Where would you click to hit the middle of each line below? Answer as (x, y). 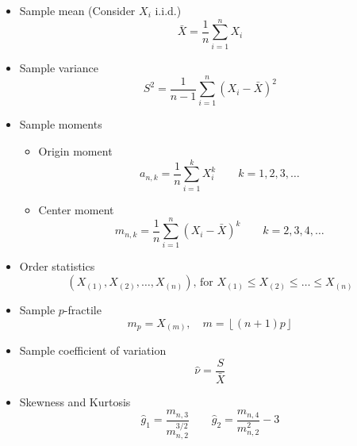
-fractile (83, 310)
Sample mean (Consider (77, 10)
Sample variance (59, 67)
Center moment (76, 209)
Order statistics (57, 266)
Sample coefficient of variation (93, 350)
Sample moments (61, 124)
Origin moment (75, 151)
